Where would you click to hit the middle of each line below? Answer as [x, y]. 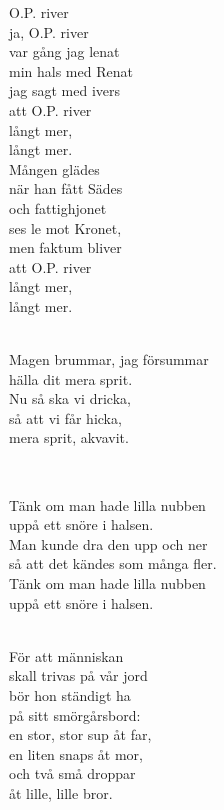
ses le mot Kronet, [65, 227]
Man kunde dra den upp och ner [108, 543]
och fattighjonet [58, 207]
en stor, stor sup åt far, [80, 734]
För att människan [66, 655]
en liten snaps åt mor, [76, 753]
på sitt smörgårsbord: [75, 714]
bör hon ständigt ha [70, 695]
